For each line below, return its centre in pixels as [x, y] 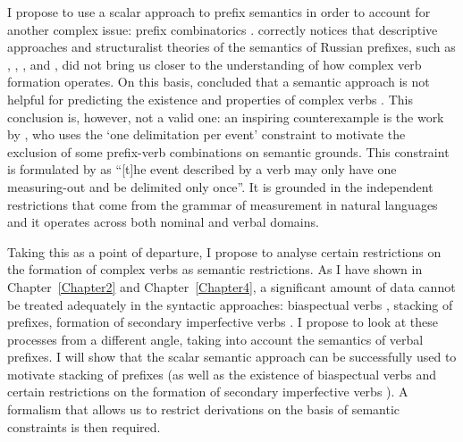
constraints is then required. [84, 426]
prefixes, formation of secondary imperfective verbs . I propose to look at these [223, 322]
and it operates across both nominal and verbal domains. [163, 222]
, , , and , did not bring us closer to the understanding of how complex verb [215, 64]
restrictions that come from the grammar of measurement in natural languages [223, 204]
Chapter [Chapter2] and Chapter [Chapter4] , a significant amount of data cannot [231, 286]
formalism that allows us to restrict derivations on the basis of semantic [204, 409]
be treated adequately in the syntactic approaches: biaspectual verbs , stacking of [230, 304]
